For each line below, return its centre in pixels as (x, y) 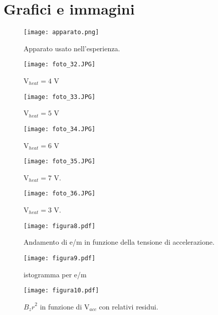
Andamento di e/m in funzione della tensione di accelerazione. (119, 242)
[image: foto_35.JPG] (60, 162)
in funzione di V (65, 306)
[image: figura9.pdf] (60, 258)
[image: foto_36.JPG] (60, 194)
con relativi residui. (129, 306)
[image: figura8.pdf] (60, 226)
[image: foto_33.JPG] (60, 97)
